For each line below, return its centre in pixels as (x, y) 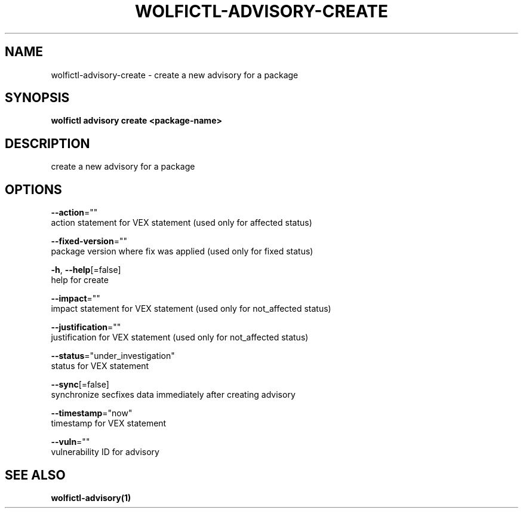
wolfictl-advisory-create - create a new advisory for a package (175, 75)
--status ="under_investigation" (113, 356)
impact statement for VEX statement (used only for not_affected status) (191, 309)
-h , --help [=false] (86, 270)
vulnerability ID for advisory (105, 452)
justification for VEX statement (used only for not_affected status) (180, 337)
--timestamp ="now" (92, 413)
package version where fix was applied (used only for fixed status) (182, 251)
